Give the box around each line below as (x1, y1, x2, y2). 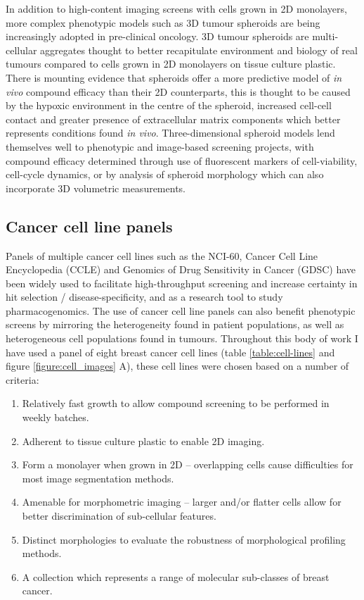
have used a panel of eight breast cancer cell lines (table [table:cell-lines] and (6, 344, 335, 359)
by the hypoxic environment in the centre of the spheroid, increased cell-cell (6, 98, 332, 113)
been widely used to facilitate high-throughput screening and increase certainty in (6, 275, 358, 290)
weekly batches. (22, 410, 89, 425)
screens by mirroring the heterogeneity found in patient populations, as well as (6, 317, 344, 332)
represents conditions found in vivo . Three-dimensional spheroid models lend (6, 125, 335, 140)
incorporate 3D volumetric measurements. (6, 180, 186, 195)
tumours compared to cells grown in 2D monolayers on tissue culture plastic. (6, 56, 336, 71)
